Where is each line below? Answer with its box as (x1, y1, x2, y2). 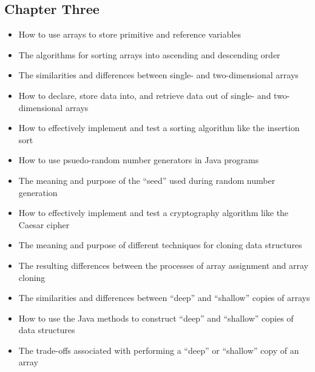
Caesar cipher (18, 218, 70, 231)
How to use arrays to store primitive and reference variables (18, 28, 241, 41)
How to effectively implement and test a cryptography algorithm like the (18, 206, 289, 219)
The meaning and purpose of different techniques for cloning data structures (18, 238, 302, 251)
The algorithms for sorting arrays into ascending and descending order (18, 48, 280, 61)
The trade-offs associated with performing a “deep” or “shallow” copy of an (18, 343, 299, 356)
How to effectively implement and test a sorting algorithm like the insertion (18, 121, 300, 134)
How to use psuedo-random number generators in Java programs (18, 154, 259, 166)
